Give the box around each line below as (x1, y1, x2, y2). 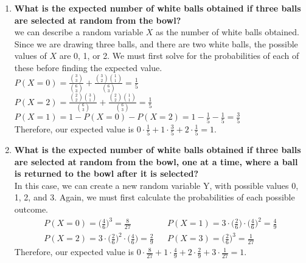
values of (14, 49, 47, 62)
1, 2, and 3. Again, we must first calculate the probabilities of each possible (14, 191, 295, 203)
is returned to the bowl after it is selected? (14, 167, 199, 180)
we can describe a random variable (14, 26, 144, 38)
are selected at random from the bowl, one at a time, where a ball (14, 155, 298, 168)
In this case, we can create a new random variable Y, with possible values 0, (14, 179, 299, 191)
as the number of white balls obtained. (156, 26, 299, 38)
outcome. (14, 202, 49, 215)
